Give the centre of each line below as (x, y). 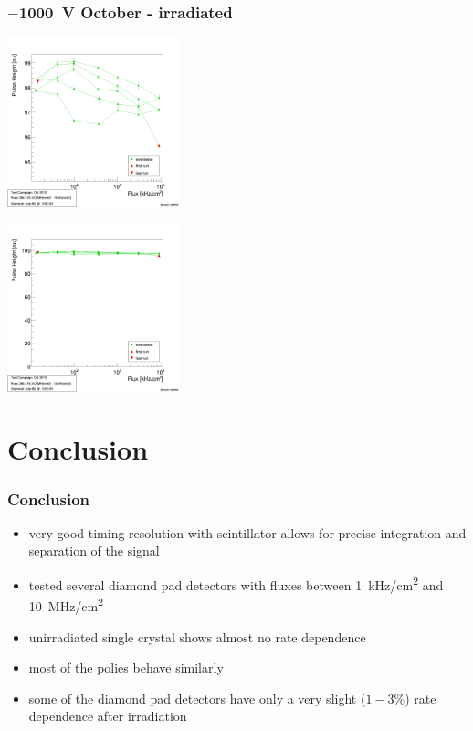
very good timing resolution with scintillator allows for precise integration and (247, 532)
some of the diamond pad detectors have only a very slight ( (197, 698)
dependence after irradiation (108, 716)
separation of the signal (94, 551)
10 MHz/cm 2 (66, 604)
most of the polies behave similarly (126, 667)
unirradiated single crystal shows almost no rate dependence (197, 636)
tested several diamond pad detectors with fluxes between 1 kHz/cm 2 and (236, 583)
